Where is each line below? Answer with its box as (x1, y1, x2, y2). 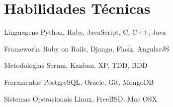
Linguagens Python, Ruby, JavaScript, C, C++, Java (4, 27, 166, 37)
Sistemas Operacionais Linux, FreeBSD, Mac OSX (4, 93, 157, 104)
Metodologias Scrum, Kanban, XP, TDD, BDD (4, 60, 148, 70)
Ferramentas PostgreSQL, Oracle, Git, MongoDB (4, 76, 154, 87)
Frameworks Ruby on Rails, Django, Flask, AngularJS (4, 43, 170, 53)
